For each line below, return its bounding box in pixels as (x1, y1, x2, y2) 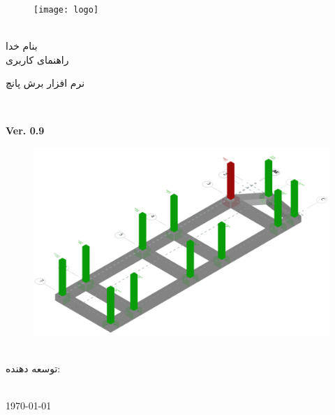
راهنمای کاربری (6, 52, 69, 66)
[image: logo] (33, 5, 99, 15)
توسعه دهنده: (6, 360, 61, 375)
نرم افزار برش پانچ (6, 76, 85, 90)
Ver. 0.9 (6, 122, 45, 137)
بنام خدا (6, 38, 38, 53)
